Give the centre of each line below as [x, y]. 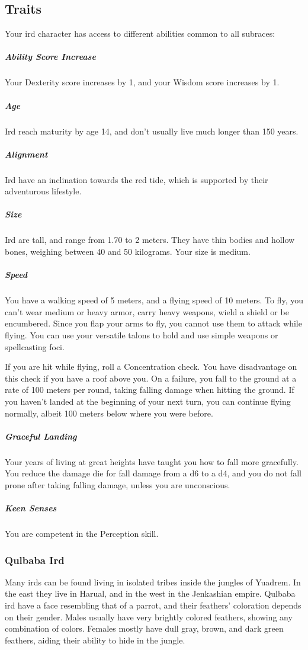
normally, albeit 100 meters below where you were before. [109, 413]
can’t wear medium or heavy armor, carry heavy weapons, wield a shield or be [147, 311]
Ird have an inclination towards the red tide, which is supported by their [137, 179]
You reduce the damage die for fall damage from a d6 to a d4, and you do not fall [153, 473]
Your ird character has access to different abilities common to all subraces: [140, 33]
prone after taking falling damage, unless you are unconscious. [118, 484]
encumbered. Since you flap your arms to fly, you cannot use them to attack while [153, 323]
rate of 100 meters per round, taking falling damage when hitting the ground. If [150, 390]
